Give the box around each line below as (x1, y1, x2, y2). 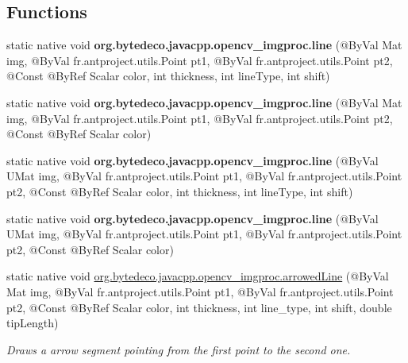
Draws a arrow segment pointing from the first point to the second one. (6, 341, 351, 357)
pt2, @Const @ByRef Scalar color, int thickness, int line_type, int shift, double (6, 299, 392, 315)
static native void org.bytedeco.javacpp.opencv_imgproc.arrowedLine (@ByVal (6, 268, 389, 284)
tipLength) (6, 315, 59, 331)
